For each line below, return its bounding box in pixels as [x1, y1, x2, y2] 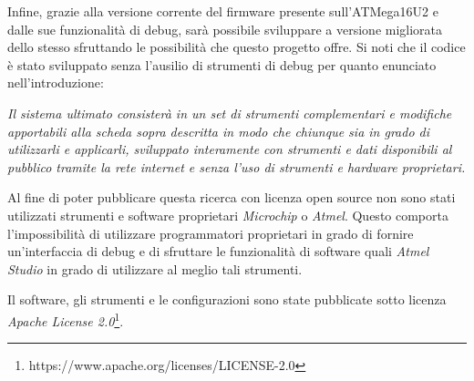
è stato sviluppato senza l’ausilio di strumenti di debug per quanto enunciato [7, 55, 437, 74]
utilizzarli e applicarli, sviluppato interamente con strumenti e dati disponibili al [7, 139, 452, 159]
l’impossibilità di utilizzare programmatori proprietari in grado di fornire [7, 223, 414, 242]
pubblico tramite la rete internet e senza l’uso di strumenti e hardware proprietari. [7, 157, 466, 176]
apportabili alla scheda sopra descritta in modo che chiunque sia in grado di [7, 121, 430, 140]
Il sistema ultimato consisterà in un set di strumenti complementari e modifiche [7, 103, 452, 122]
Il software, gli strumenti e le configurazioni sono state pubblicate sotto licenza [7, 290, 447, 309]
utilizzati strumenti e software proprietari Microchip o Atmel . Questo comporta [7, 205, 448, 224]
